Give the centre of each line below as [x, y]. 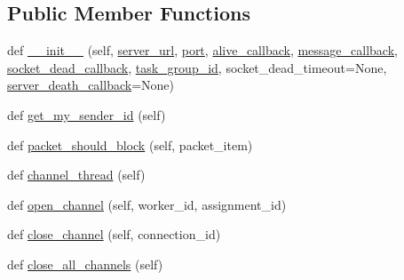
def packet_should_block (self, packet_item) [130, 144]
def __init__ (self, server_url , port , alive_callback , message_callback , [202, 50]
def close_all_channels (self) [85, 264]
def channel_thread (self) [76, 175]
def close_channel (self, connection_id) [114, 234]
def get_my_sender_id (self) [87, 114]
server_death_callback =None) [91, 85]
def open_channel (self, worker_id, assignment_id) [147, 204]
